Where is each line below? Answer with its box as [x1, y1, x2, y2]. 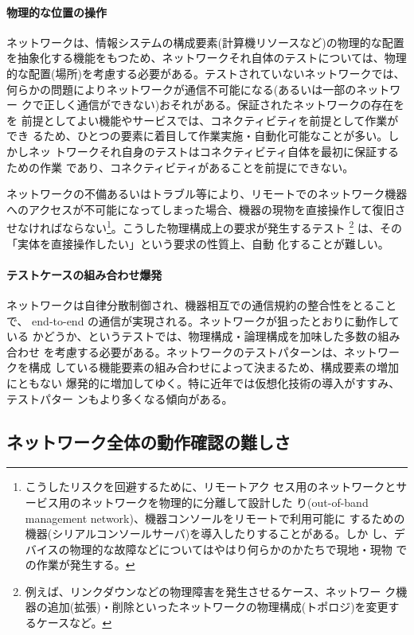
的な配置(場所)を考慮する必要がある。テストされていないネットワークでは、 [6, 64, 405, 81]
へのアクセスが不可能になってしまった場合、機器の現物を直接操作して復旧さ [6, 201, 406, 217]
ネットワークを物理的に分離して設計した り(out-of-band [80, 493, 369, 510]
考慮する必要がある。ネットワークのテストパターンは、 [54, 343, 344, 360]
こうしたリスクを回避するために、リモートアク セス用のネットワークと [25, 478, 396, 495]
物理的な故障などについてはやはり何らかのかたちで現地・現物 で [69, 540, 408, 557]
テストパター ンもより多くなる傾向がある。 [6, 390, 233, 407]
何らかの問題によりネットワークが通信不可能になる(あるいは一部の [6, 80, 357, 97]
